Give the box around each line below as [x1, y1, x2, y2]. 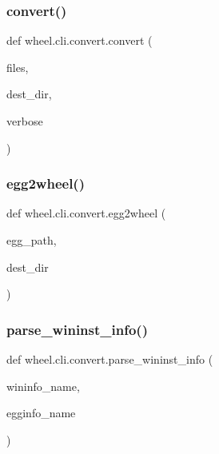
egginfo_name [6, 404, 76, 421]
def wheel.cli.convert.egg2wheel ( [6, 205, 166, 221]
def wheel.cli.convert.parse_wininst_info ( [6, 351, 213, 367]
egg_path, [6, 232, 57, 248]
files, [6, 58, 29, 75]
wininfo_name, [6, 377, 80, 394]
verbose [6, 113, 43, 129]
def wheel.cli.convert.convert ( [6, 32, 153, 49]
